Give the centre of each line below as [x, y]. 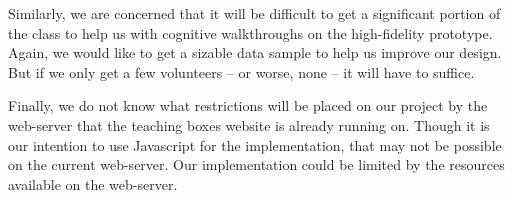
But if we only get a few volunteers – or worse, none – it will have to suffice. [241, 71]
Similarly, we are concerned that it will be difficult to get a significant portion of [254, 13]
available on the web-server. [93, 183]
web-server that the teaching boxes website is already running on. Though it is [249, 124]
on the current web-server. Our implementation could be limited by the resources [256, 164]
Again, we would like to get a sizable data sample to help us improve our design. [255, 52]
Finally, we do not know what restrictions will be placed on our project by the [248, 105]
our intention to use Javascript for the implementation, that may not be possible [255, 144]
